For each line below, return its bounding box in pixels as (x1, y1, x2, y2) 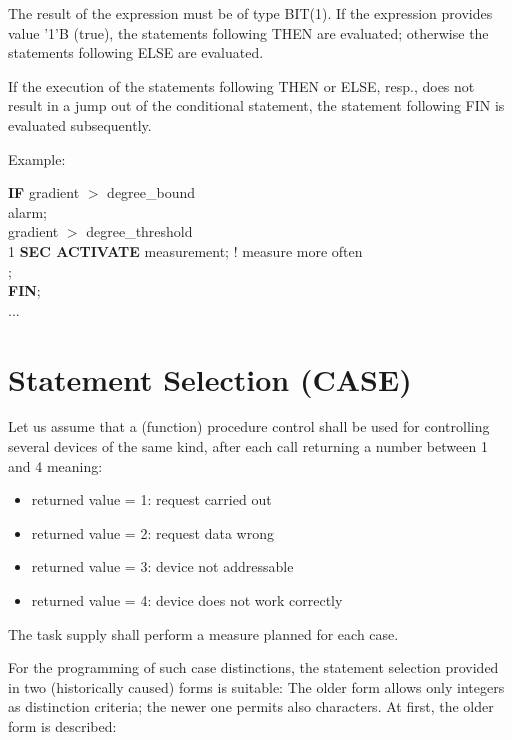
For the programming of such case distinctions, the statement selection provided (8, 657, 499, 678)
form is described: (8, 715, 117, 736)
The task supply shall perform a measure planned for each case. (8, 623, 399, 644)
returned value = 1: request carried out (31, 489, 272, 510)
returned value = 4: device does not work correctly (31, 590, 343, 610)
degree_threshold (86, 221, 193, 242)
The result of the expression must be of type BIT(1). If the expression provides (8, 3, 493, 23)
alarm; (8, 201, 47, 222)
